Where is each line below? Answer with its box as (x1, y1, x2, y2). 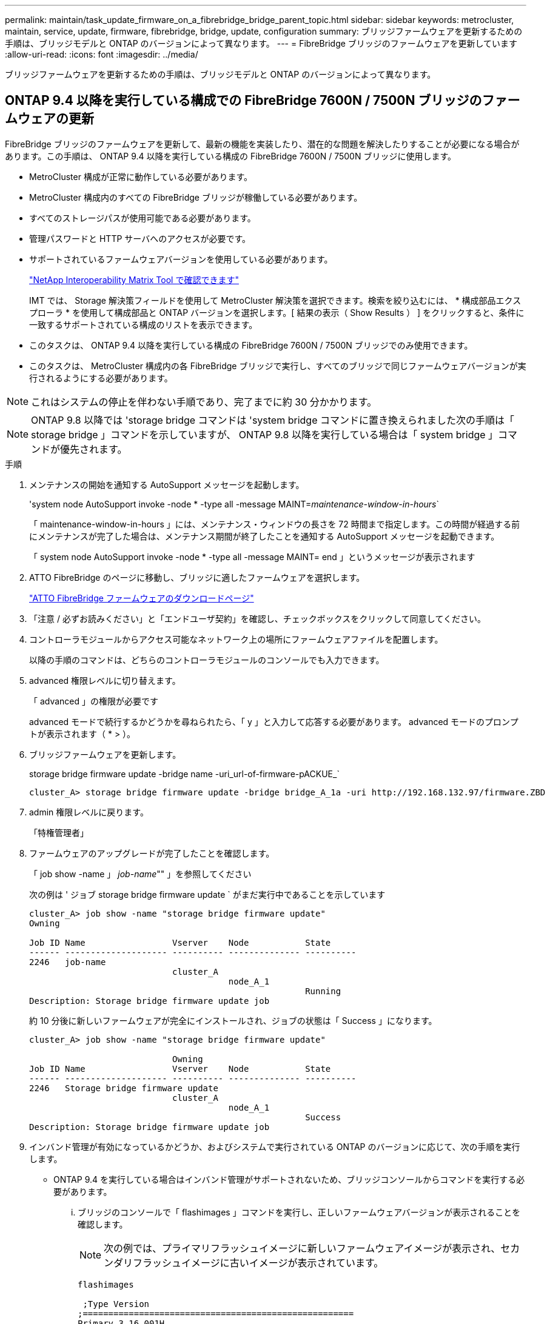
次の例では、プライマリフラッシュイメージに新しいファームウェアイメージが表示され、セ (104, 1242, 511, 1254)
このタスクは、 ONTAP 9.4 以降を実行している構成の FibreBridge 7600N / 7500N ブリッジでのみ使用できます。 (29, 339, 473, 350)
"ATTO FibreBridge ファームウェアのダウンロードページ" (29, 592, 254, 603)
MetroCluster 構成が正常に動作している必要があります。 (29, 171, 253, 182)
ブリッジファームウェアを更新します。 (29, 749, 181, 760)
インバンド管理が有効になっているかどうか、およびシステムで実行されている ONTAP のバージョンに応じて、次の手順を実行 (29, 1141, 520, 1152)
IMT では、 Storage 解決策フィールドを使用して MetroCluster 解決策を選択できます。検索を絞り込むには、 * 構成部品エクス (29, 295, 521, 306)
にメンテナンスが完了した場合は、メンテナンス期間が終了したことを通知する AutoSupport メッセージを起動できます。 (29, 530, 500, 541)
